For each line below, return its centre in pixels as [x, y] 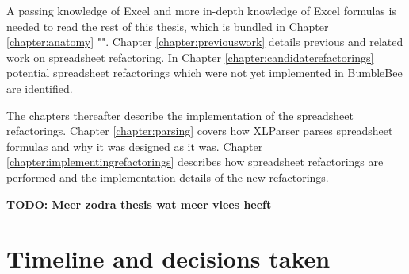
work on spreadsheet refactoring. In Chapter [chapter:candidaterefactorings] [190, 57]
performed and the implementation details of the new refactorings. [168, 177]
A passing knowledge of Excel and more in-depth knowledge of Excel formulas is [201, 10]
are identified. [40, 88]
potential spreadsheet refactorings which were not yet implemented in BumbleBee [204, 73]
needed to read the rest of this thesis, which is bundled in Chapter [168, 26]
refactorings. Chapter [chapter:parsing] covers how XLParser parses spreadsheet [200, 131]
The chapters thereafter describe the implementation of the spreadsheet [180, 115]
